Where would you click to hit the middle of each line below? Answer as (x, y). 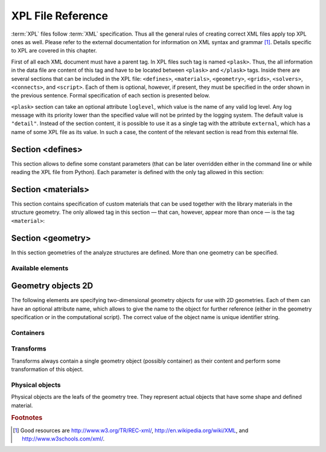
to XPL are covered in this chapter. (54, 51)
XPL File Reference (60, 16)
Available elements (40, 268)
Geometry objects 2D (52, 286)
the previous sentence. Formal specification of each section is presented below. (111, 95)
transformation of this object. (47, 369)
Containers (28, 332)
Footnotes (27, 418)
